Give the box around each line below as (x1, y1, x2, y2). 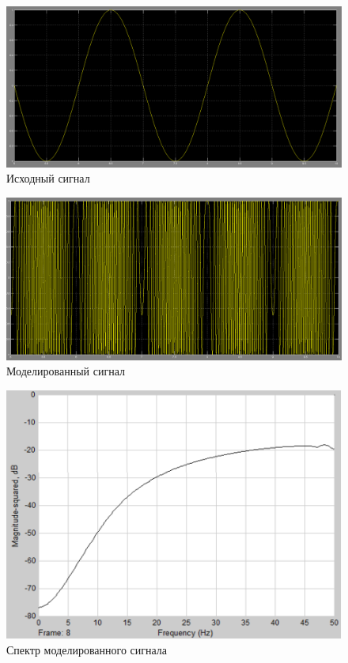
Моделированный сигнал (6, 363, 125, 379)
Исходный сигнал (6, 170, 90, 186)
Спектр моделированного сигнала (6, 642, 168, 658)
